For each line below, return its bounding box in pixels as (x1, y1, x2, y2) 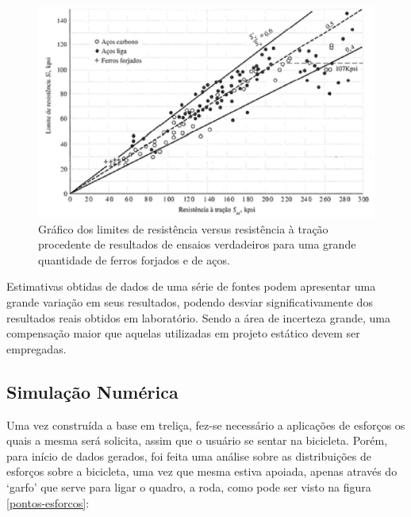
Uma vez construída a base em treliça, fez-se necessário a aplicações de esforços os (6, 416, 405, 433)
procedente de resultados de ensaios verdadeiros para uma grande (38, 236, 356, 253)
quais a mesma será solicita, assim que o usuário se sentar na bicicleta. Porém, (6, 432, 388, 449)
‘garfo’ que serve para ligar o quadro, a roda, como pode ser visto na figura (6, 479, 371, 496)
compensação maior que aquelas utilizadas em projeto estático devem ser (6, 325, 360, 341)
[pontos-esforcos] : (6, 494, 90, 511)
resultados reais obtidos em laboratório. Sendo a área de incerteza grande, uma (6, 309, 390, 326)
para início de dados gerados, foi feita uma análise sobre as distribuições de (6, 447, 371, 464)
